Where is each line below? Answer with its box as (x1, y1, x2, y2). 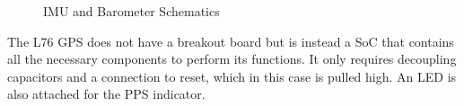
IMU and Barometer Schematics (43, 2, 220, 20)
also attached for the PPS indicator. (7, 84, 206, 103)
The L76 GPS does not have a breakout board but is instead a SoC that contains (7, 31, 454, 50)
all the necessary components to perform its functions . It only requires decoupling (7, 49, 457, 68)
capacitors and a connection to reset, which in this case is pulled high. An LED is (7, 66, 457, 85)
